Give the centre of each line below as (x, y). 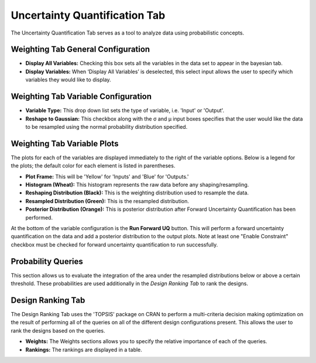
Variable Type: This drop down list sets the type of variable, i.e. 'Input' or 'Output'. (125, 111)
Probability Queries (47, 261)
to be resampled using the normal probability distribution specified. (107, 126)
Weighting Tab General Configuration (80, 49)
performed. (39, 217)
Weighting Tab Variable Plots (65, 143)
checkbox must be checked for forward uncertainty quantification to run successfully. (114, 244)
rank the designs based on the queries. (58, 330)
